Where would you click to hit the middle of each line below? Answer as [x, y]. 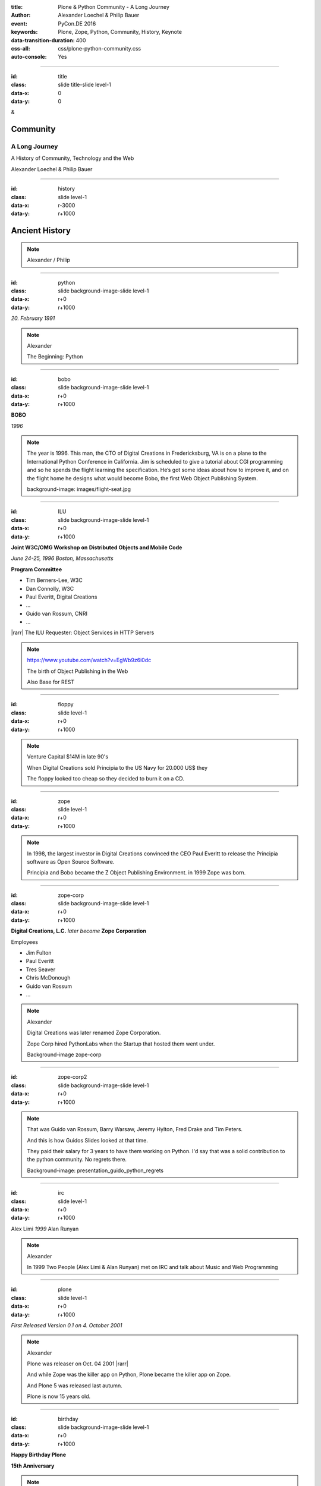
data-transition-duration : [43, 40]
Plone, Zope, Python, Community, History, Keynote [120, 32]
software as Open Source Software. [71, 861]
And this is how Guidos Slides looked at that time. [88, 1140]
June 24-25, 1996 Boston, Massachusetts [62, 558]
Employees [25, 942]
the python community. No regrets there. [77, 1160]
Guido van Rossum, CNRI [56, 613]
